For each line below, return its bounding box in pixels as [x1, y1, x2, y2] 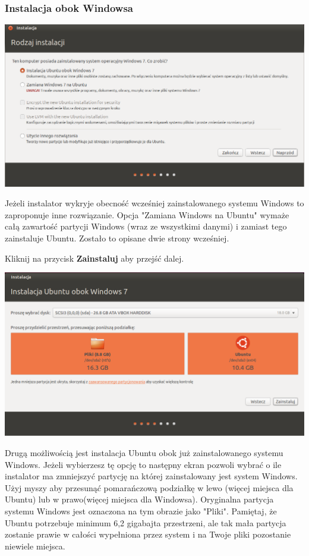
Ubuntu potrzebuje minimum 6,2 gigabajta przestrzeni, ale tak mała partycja [5, 516, 286, 529]
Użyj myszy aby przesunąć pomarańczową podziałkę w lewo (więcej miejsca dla [5, 481, 294, 494]
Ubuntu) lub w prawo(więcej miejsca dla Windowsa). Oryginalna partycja [5, 493, 274, 505]
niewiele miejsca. [5, 539, 65, 552]
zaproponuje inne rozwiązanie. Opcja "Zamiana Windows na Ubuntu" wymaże [5, 208, 289, 221]
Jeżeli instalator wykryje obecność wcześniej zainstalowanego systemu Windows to [5, 197, 304, 209]
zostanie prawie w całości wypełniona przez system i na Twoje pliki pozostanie [5, 528, 291, 541]
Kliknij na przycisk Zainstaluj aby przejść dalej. [5, 252, 184, 264]
